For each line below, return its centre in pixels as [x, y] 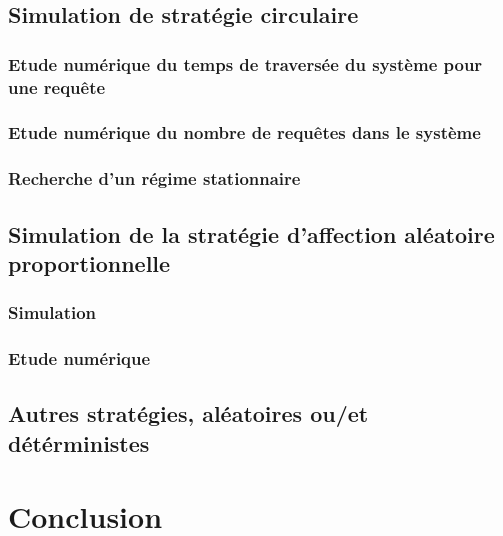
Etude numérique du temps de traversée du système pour [245, 63]
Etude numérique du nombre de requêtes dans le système [244, 132]
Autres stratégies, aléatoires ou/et [188, 413]
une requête [57, 86]
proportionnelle [89, 263]
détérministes [79, 442]
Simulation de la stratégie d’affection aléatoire [251, 233]
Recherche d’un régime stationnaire [154, 178]
